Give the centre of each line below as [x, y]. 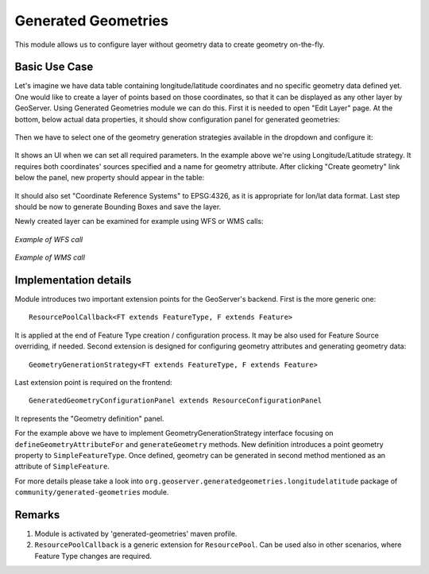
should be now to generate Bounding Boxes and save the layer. [118, 206]
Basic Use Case [54, 67]
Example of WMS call [50, 257]
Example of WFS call [49, 239]
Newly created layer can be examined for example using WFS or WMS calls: [139, 222]
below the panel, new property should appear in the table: [110, 178]
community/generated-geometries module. [92, 492]
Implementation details [73, 280]
